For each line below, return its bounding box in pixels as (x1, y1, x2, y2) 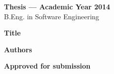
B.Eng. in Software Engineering (4, 11, 99, 21)
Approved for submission (4, 61, 91, 71)
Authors (4, 44, 32, 54)
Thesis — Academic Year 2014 (4, 1, 111, 11)
